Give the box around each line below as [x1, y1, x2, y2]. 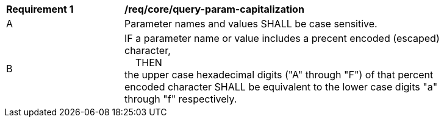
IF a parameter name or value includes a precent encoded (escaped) [124, 32, 440, 44]
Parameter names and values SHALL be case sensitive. [124, 18, 378, 30]
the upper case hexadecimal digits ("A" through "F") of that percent [124, 69, 434, 81]
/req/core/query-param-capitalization [124, 3, 304, 15]
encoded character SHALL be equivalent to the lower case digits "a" [124, 81, 438, 93]
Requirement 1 [6, 3, 74, 15]
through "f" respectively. [124, 93, 237, 105]
